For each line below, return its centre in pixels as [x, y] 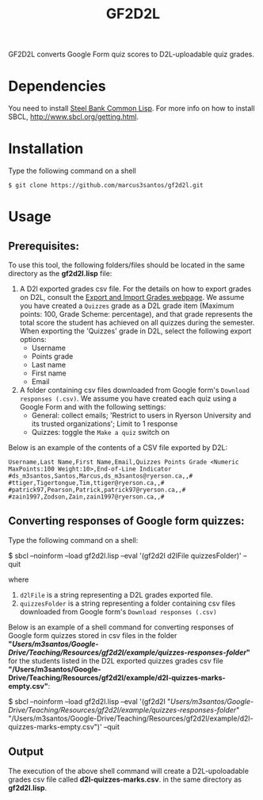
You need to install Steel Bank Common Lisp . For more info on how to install [131, 109]
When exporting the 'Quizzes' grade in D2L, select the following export [135, 331]
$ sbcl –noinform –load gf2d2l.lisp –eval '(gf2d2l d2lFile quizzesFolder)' [125, 556]
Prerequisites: [44, 246]
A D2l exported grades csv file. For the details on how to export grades [135, 289]
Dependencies [57, 86]
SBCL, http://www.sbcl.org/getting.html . [73, 117]
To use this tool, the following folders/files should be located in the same [127, 265]
